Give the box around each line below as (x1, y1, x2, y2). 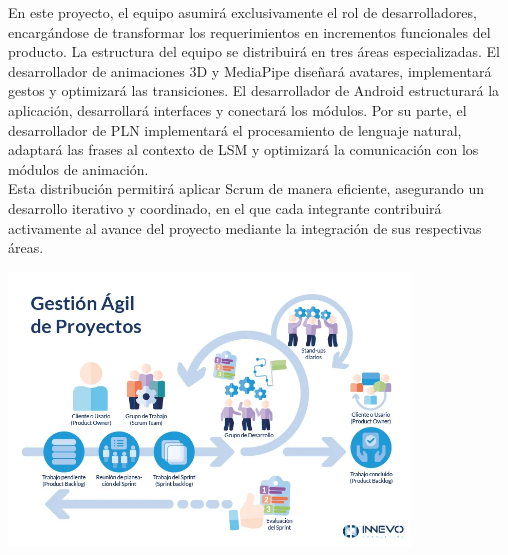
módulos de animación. (8, 158, 149, 179)
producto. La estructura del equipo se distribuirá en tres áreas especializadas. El (8, 41, 500, 62)
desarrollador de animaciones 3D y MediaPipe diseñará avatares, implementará (8, 60, 492, 81)
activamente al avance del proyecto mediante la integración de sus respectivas (8, 217, 482, 238)
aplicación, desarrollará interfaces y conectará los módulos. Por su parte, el (8, 99, 467, 120)
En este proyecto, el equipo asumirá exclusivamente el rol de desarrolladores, (8, 2, 477, 22)
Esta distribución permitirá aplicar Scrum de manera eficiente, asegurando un (8, 178, 484, 199)
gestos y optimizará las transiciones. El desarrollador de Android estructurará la (8, 80, 500, 101)
